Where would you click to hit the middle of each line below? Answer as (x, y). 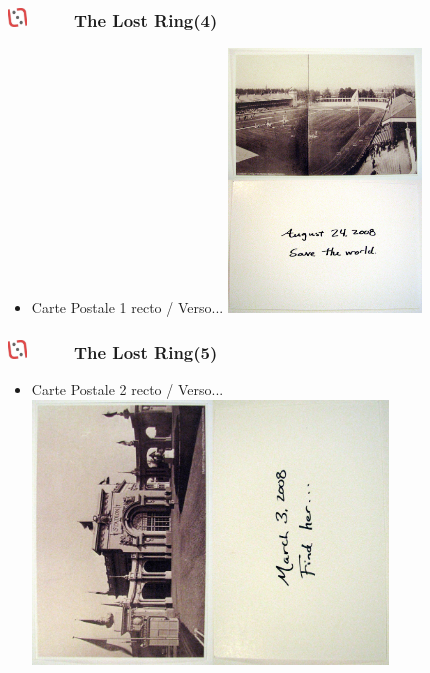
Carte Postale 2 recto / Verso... (127, 389)
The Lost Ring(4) (145, 19)
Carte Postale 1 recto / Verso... (127, 306)
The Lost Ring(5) (145, 352)
